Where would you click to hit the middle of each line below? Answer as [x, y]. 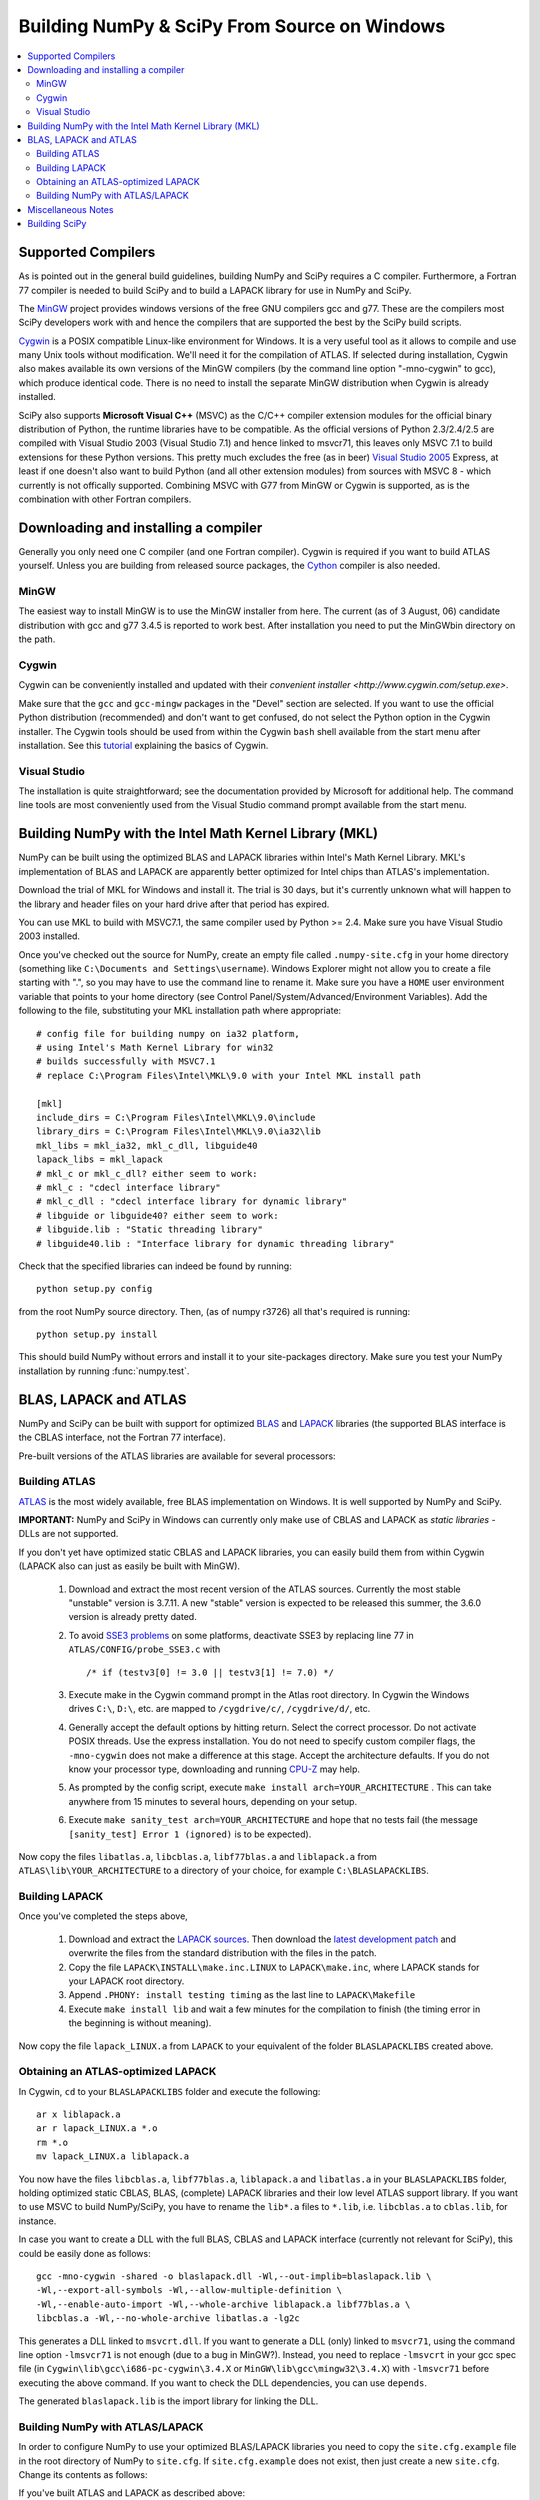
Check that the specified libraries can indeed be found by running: [155, 1266]
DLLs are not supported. [68, 1534]
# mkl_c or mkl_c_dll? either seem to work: [147, 1173]
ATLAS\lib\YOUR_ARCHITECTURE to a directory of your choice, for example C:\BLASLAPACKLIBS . [223, 1871]
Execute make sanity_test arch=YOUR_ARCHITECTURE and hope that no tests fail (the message [273, 1820]
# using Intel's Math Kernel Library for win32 [155, 1048]
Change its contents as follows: [83, 2475]
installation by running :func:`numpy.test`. [104, 1371]
